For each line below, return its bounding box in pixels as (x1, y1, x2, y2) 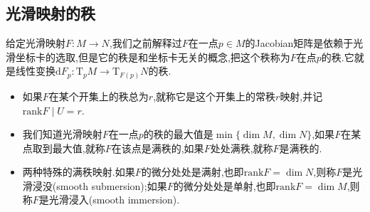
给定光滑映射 (6, 36, 65, 51)
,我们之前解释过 (109, 36, 182, 51)
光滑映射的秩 (6, 2, 95, 24)
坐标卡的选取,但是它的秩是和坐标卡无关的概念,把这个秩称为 (15, 49, 290, 64)
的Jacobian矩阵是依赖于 (245, 36, 354, 51)
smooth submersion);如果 (56, 178, 167, 193)
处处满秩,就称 (210, 140, 273, 155)
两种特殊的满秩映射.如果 (22, 164, 135, 179)
